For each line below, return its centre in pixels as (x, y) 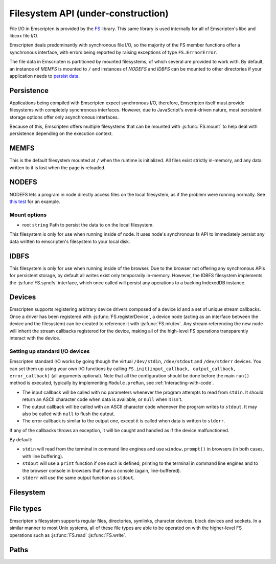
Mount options (28, 215)
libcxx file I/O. (24, 35)
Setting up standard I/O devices (50, 351)
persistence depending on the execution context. (61, 133)
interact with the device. (35, 338)
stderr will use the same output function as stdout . (78, 478)
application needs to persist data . (45, 76)
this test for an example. (35, 201)
